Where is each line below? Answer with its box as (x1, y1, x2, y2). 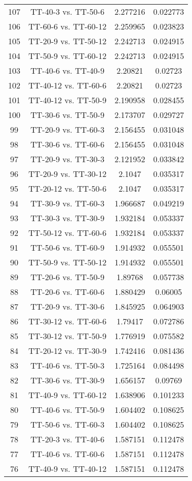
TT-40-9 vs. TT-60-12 (28, 389, 107, 401)
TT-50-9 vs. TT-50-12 (28, 256, 107, 268)
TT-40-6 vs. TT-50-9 (30, 404, 105, 415)
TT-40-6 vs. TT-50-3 (30, 359, 105, 371)
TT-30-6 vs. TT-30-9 (30, 374, 105, 386)
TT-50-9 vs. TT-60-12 (28, 50, 107, 62)
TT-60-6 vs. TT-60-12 (28, 20, 107, 32)
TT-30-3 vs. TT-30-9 (30, 212, 105, 224)
